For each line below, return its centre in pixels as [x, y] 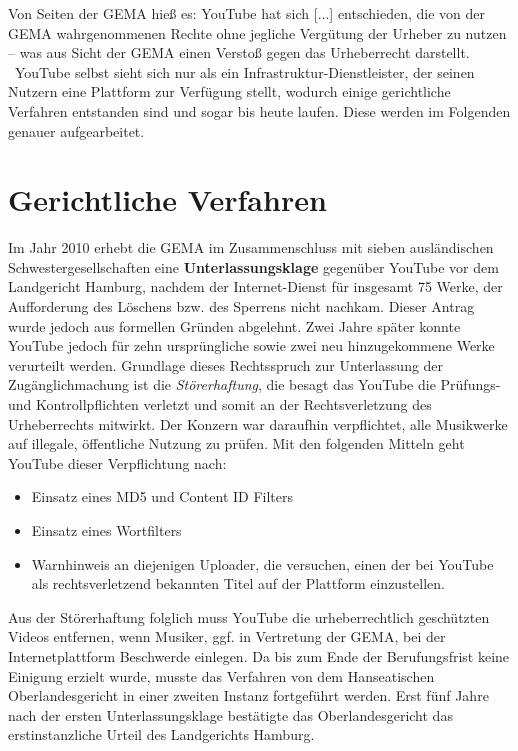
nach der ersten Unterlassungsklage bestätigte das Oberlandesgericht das [230, 714]
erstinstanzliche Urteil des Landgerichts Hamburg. [161, 734]
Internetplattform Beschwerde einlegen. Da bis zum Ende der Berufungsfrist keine [259, 655]
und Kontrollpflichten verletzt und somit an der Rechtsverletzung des [220, 404]
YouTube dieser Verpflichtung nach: [117, 462]
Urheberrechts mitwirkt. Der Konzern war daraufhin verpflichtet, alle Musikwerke [258, 423]
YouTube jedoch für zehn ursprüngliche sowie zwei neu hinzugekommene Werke [251, 345]
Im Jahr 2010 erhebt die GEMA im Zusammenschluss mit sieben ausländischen [251, 247]
